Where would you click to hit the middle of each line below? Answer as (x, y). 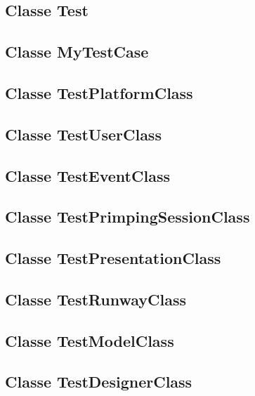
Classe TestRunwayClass (96, 299)
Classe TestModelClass (90, 340)
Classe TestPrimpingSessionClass (127, 217)
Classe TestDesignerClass (99, 382)
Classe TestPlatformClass (99, 92)
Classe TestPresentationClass (113, 258)
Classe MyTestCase (77, 52)
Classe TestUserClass (83, 134)
